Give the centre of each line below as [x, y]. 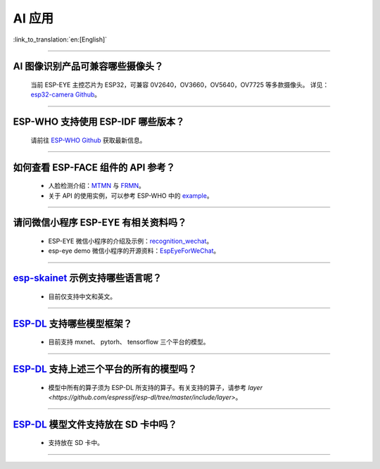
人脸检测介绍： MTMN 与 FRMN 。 [97, 186]
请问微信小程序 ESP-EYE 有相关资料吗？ [100, 223]
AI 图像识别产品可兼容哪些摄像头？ [88, 67]
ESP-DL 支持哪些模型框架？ [73, 324]
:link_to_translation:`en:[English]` [60, 39]
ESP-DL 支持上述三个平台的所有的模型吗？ [105, 369]
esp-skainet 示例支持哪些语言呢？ [87, 278]
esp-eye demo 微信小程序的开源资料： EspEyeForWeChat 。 [134, 251]
